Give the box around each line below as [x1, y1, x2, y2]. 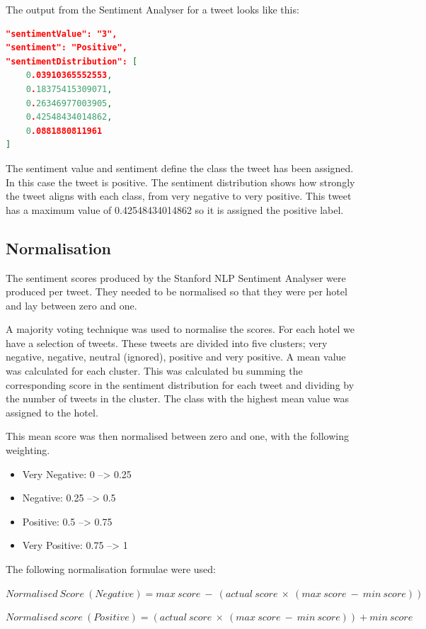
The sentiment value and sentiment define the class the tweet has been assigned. [6, 160, 354, 175]
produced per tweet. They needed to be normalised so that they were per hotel [6, 284, 347, 299]
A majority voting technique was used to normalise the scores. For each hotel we [6, 322, 355, 336]
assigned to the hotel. [6, 404, 98, 419]
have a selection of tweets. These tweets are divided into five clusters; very [6, 335, 328, 350]
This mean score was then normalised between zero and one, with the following [6, 429, 349, 443]
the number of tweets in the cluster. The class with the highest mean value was [6, 391, 350, 406]
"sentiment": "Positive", [6, 42, 127, 53]
